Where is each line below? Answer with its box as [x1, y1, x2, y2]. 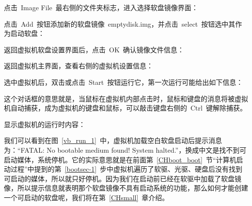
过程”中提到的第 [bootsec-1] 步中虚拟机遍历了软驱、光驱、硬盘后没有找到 [10, 164, 243, 174]
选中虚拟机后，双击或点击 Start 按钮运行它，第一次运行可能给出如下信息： [4, 77, 243, 87]
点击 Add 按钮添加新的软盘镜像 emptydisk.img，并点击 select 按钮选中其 [4, 18, 236, 29]
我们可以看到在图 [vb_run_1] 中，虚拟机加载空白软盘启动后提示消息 [4, 135, 222, 145]
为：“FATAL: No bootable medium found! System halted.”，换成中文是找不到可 [4, 144, 247, 155]
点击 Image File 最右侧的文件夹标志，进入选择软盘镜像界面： [4, 2, 198, 12]
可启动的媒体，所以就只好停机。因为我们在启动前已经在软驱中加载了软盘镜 [4, 173, 241, 183]
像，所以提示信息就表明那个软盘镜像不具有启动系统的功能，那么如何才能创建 [4, 183, 248, 193]
